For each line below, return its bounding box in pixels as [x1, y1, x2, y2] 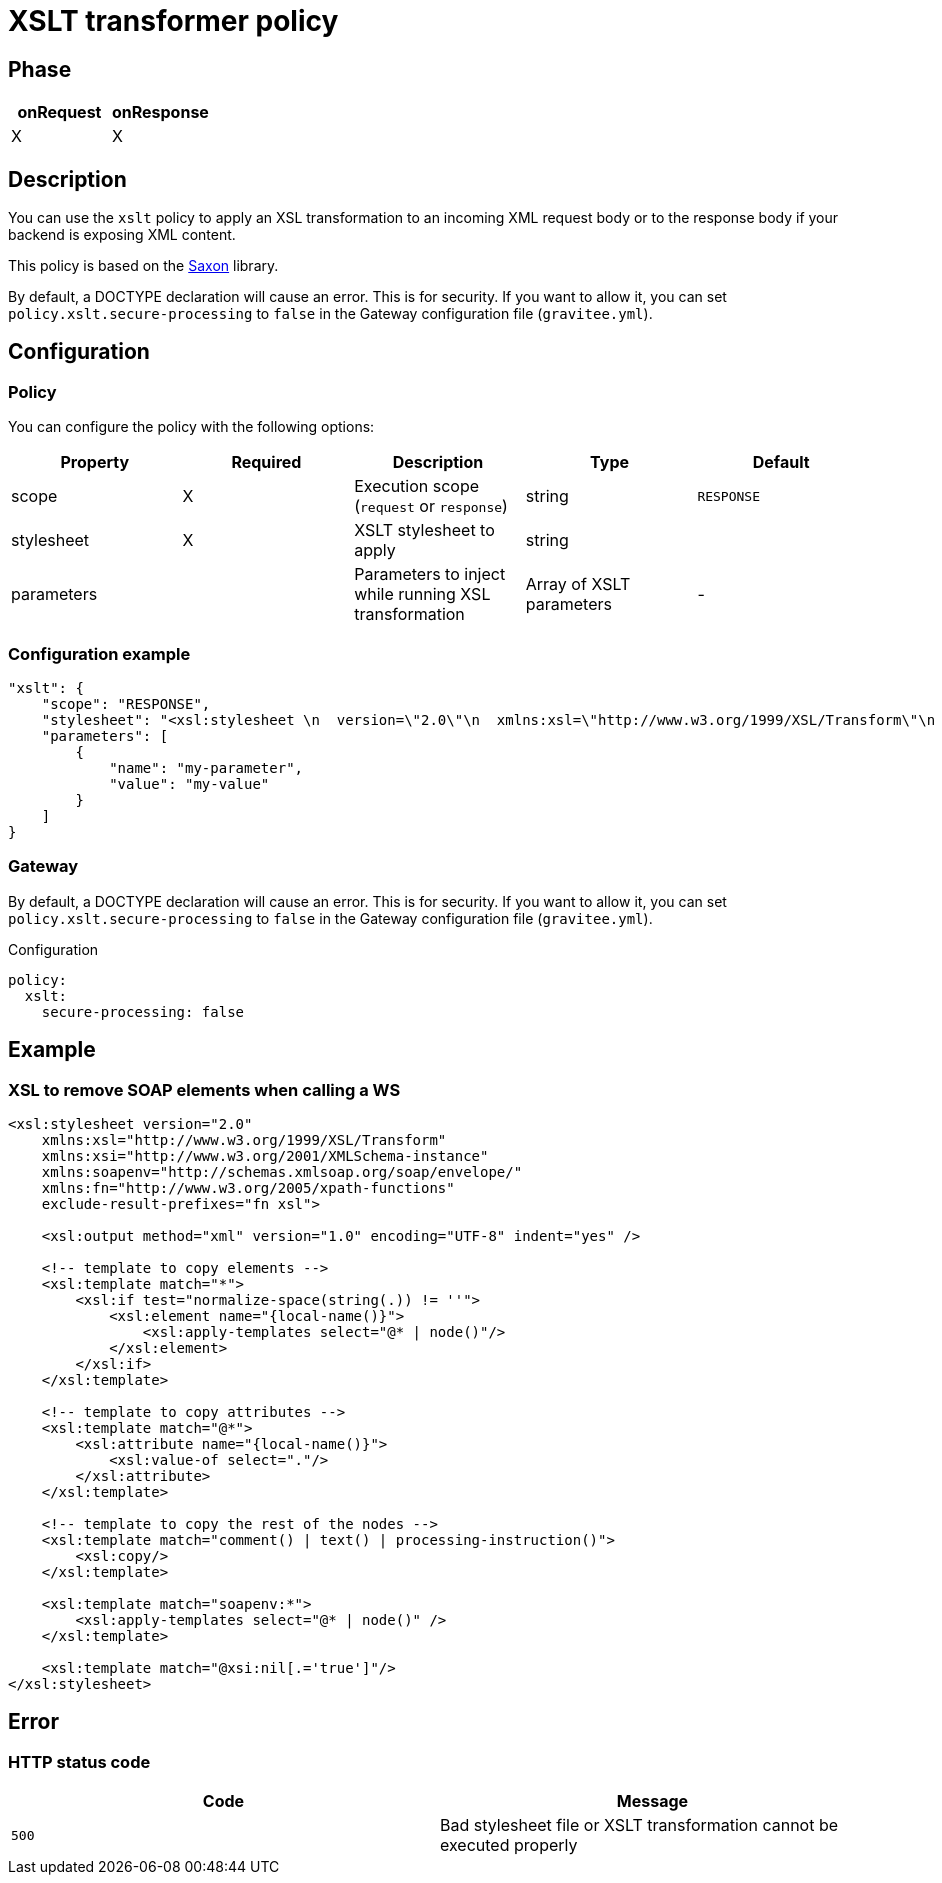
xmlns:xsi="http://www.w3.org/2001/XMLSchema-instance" [41, 1147, 489, 1164]
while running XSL [354, 584, 491, 605]
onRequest [17, 102, 102, 123]
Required [231, 452, 302, 473]
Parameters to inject [354, 564, 506, 585]
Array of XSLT [525, 574, 631, 595]
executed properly [440, 1835, 578, 1856]
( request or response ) [354, 496, 508, 517]
